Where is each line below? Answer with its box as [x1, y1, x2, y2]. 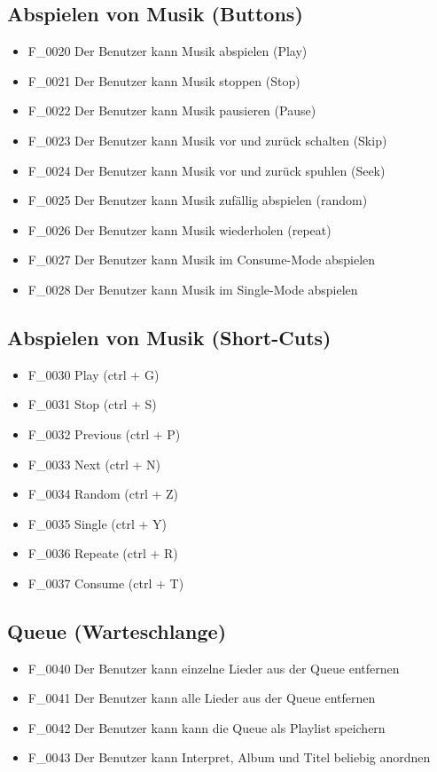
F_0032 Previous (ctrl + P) [27, 424, 181, 443]
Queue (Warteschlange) [7, 617, 227, 644]
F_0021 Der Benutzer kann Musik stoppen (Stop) [27, 71, 300, 90]
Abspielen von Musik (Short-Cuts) [7, 323, 332, 351]
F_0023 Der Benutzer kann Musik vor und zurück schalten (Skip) [27, 130, 387, 149]
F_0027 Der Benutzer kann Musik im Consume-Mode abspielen [27, 250, 376, 269]
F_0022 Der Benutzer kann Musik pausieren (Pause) [27, 101, 316, 120]
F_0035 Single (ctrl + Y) [27, 514, 167, 532]
